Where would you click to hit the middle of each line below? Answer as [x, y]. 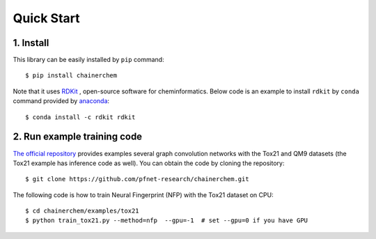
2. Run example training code [78, 137]
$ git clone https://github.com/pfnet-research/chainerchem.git [138, 179]
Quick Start [46, 18]
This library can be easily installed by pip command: [88, 60]
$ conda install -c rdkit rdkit [80, 117]
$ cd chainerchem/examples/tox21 [82, 211]
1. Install [31, 43]
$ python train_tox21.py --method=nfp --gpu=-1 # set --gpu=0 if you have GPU [167, 221]
